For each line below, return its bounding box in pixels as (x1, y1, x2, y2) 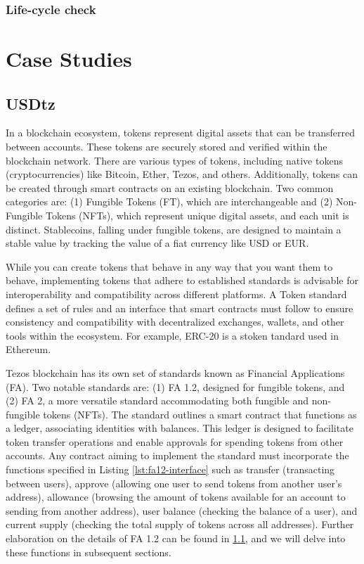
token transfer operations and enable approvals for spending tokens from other (6, 434, 344, 449)
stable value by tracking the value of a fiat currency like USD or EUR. (6, 236, 309, 250)
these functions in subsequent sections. (6, 544, 171, 559)
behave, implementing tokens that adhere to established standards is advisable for (6, 273, 358, 288)
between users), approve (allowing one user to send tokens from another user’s (6, 475, 342, 490)
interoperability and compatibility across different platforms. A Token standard (6, 286, 347, 301)
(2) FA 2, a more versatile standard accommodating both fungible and (6, 393, 308, 408)
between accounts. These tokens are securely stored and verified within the (6, 139, 327, 154)
